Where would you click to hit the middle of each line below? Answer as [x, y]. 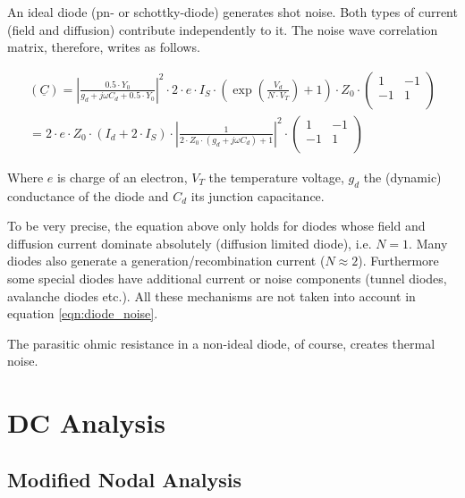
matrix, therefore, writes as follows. [104, 47]
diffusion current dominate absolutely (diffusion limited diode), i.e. [190, 243]
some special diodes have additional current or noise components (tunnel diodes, [227, 279]
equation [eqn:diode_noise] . [83, 313]
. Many [428, 243]
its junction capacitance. [258, 195]
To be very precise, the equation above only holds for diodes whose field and [216, 226]
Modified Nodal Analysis [124, 479]
